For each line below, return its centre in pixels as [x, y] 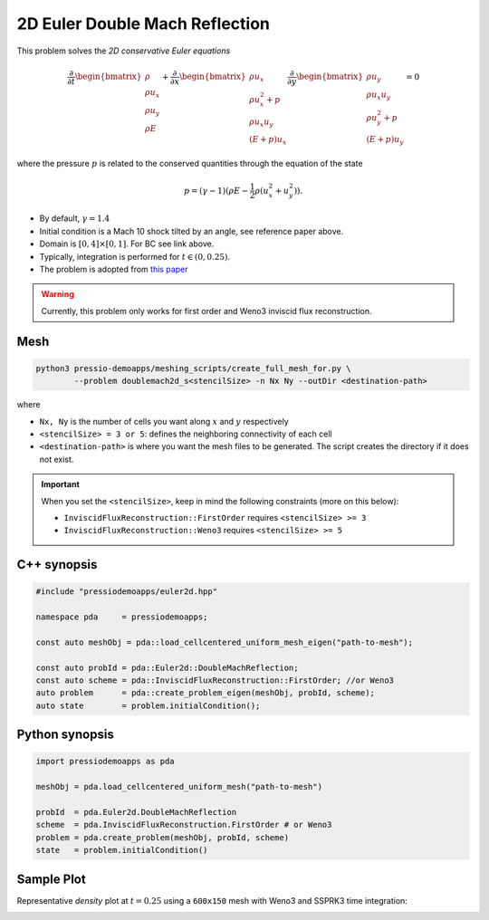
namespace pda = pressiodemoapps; [122, 617]
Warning [58, 294]
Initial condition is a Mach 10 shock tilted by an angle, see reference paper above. [192, 231]
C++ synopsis [57, 565]
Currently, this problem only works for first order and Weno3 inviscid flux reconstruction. [206, 311]
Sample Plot [51, 879]
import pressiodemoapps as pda [105, 762]
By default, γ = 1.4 [75, 218]
